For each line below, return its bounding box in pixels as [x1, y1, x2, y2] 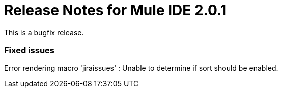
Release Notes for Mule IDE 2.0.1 [4, 2, 227, 19]
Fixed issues [4, 45, 54, 56]
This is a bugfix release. [4, 28, 84, 37]
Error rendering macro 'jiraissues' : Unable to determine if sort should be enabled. [4, 63, 278, 72]
